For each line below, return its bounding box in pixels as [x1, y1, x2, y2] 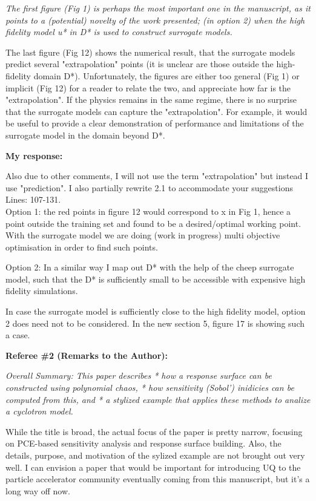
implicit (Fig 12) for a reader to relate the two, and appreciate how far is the [5, 81, 291, 94]
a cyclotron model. [5, 405, 73, 417]
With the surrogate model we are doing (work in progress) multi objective [5, 229, 280, 241]
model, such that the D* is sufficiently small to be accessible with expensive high [5, 272, 306, 285]
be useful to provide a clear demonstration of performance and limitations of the [5, 117, 304, 129]
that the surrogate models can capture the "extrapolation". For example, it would [5, 105, 308, 117]
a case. [5, 329, 30, 341]
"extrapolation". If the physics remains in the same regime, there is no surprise [5, 93, 297, 106]
